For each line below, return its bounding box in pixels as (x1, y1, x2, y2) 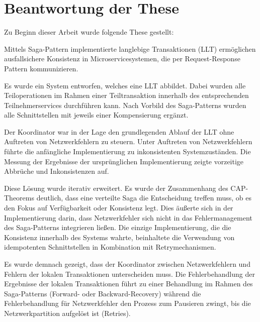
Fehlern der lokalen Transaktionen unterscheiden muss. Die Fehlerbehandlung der (4, 268, 255, 279)
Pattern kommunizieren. (4, 63, 78, 73)
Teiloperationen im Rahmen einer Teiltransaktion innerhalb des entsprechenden (4, 90, 249, 100)
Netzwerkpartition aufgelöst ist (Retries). (4, 307, 131, 318)
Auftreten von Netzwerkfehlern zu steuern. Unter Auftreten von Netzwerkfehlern (4, 136, 252, 147)
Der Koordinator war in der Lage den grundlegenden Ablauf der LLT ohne (4, 126, 234, 137)
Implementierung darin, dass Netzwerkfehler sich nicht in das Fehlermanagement (4, 212, 252, 223)
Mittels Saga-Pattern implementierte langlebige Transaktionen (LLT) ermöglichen (4, 43, 256, 54)
